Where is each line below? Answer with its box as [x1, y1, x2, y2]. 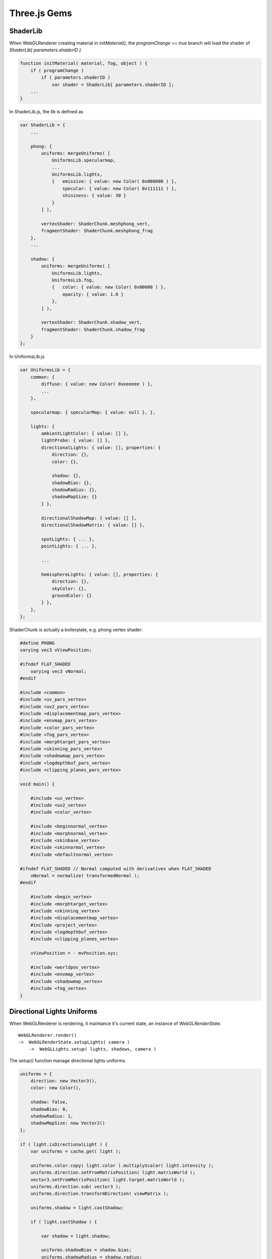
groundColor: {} [51, 592, 92, 598]
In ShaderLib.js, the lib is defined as [9, 109, 84, 115]
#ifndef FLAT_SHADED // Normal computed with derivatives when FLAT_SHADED [20, 866, 212, 871]
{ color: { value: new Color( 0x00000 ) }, [51, 285, 166, 290]
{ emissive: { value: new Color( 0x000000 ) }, [51, 179, 177, 184]
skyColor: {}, [51, 586, 87, 591]
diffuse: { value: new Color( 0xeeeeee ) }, [41, 381, 153, 387]
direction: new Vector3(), [30, 1078, 98, 1084]
